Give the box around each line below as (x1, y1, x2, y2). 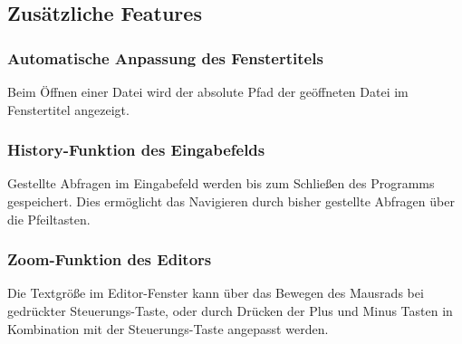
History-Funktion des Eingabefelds (7, 139, 265, 161)
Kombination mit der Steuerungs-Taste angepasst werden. (7, 319, 329, 338)
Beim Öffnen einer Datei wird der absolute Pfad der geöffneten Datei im (7, 82, 409, 100)
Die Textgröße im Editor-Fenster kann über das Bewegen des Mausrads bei (7, 283, 424, 302)
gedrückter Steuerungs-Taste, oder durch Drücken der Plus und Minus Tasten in (7, 301, 453, 320)
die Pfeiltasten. (7, 209, 91, 228)
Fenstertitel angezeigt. (7, 100, 130, 119)
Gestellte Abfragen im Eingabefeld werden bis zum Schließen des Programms (7, 174, 435, 193)
